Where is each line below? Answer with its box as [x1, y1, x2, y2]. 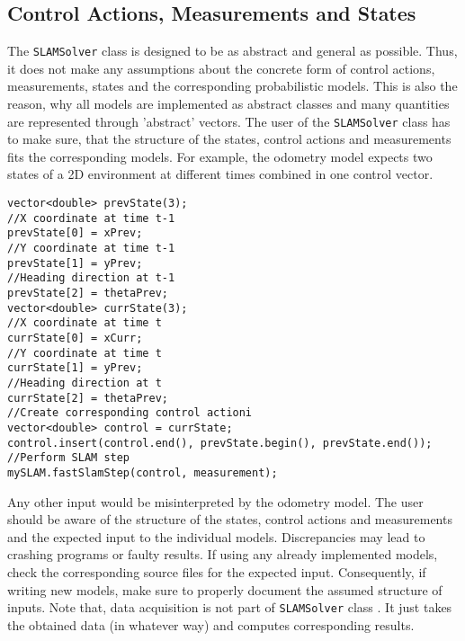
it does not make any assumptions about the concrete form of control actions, [7, 58, 435, 77]
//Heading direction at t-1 [7, 272, 175, 285]
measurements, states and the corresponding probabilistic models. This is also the [7, 76, 458, 95]
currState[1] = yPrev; [7, 361, 143, 375]
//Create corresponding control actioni [7, 406, 253, 420]
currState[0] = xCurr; [7, 331, 143, 344]
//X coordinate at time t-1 [7, 211, 175, 225]
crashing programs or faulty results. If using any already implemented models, [7, 545, 438, 564]
